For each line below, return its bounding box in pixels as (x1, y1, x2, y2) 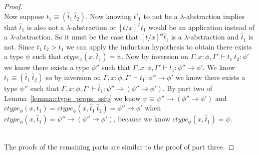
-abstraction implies (184, 10, 245, 21)
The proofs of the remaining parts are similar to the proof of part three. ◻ (4, 141, 234, 151)
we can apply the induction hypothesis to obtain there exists (66, 41, 252, 51)
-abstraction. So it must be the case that (14, 31, 139, 42)
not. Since (4, 41, 35, 51)
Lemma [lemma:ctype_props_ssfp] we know (4, 92, 141, 103)
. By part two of (162, 82, 212, 93)
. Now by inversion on (121, 51, 188, 61)
